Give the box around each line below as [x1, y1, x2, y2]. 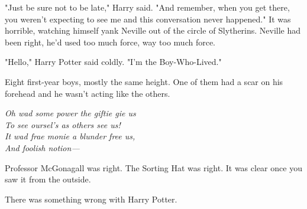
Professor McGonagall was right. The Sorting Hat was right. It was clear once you [5, 161, 302, 174]
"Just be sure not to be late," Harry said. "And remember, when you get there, [5, 1, 290, 13]
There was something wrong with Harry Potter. [5, 192, 177, 205]
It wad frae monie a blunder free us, [5, 130, 135, 142]
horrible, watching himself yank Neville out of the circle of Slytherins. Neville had [5, 24, 301, 37]
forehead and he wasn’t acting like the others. [5, 87, 170, 99]
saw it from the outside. [5, 173, 91, 185]
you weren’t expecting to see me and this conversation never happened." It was [5, 12, 291, 25]
